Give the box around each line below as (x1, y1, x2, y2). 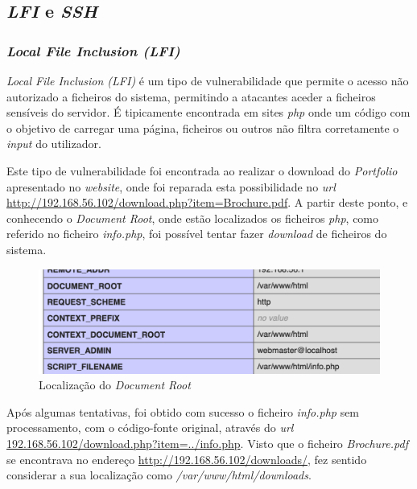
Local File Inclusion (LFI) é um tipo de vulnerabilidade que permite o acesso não (6, 72, 409, 88)
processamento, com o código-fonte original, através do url (6, 419, 294, 436)
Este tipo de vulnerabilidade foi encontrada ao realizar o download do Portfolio (6, 162, 398, 179)
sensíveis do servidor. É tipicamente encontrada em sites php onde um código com (6, 104, 411, 121)
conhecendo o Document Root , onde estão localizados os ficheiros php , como (6, 209, 379, 226)
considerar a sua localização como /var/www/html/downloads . (6, 466, 312, 483)
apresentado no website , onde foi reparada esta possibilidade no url (6, 178, 336, 195)
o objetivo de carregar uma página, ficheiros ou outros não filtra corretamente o (6, 119, 399, 136)
